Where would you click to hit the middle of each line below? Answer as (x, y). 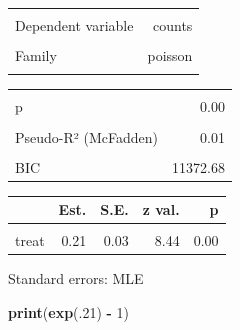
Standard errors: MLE (76, 278)
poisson (170, 55)
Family (36, 55)
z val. (161, 209)
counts (173, 25)
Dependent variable (74, 25)
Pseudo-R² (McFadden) (86, 136)
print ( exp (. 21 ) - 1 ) (69, 312)
